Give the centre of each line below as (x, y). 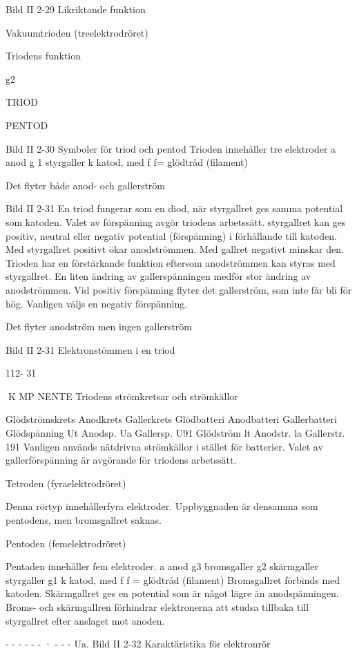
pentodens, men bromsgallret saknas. (84, 520)
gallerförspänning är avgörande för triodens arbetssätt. (121, 460)
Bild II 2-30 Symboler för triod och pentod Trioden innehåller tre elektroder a (171, 148)
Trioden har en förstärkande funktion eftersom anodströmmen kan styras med (171, 262)
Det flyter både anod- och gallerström (85, 185)
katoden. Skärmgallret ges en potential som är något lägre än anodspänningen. (172, 593)
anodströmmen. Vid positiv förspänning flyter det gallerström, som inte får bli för (179, 289)
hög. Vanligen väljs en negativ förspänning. (97, 303)
